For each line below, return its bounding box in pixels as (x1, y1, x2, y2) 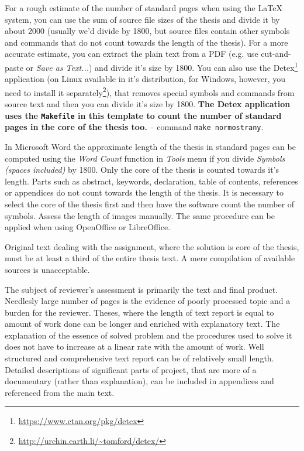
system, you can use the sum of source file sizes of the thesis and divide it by (5, 13, 280, 25)
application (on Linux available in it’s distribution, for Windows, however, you (5, 73, 286, 85)
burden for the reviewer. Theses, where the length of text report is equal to (5, 306, 274, 318)
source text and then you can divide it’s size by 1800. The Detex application (5, 98, 291, 110)
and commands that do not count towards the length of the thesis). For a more (5, 36, 288, 48)
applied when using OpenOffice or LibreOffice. (5, 221, 171, 233)
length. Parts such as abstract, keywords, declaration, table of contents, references (5, 175, 298, 187)
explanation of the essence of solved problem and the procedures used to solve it (5, 329, 292, 341)
